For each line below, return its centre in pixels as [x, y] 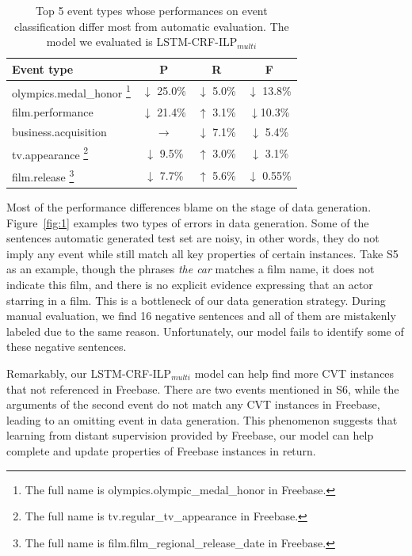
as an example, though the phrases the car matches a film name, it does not [191, 269]
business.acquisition [59, 131]
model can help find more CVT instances [294, 373]
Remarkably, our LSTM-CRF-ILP [89, 373]
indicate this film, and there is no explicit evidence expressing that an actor [190, 285]
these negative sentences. [67, 347]
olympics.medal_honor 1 [71, 91]
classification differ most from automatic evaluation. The [151, 26]
